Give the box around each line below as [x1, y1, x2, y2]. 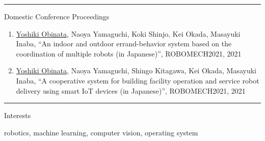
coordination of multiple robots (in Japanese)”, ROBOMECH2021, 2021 [16, 48, 242, 59]
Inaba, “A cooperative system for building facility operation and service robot [16, 75, 259, 86]
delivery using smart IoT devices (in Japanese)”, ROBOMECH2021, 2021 [16, 85, 246, 96]
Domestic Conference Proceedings [4, 11, 110, 21]
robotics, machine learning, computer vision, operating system [4, 127, 198, 137]
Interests [4, 110, 31, 121]
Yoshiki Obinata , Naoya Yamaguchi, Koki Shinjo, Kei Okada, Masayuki [16, 28, 241, 39]
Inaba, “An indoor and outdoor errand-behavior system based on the [16, 38, 232, 49]
